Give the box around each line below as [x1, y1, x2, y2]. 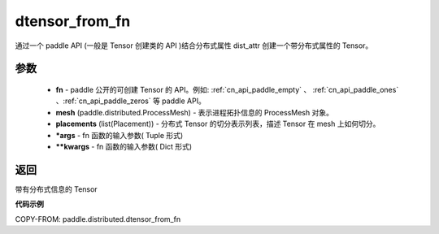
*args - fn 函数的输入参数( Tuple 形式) [55, 130, 184, 140]
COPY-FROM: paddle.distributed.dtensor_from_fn [15, 214, 181, 223]
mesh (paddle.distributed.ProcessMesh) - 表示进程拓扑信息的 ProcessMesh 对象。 [55, 107, 333, 117]
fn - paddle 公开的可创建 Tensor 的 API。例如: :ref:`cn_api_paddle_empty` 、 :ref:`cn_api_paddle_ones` [55, 84, 399, 94]
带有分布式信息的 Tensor [15, 184, 98, 194]
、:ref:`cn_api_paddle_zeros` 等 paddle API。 [55, 96, 206, 106]
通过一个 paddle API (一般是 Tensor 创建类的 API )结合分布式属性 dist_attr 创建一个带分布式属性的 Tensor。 [15, 41, 373, 50]
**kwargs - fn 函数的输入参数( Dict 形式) [55, 141, 193, 151]
